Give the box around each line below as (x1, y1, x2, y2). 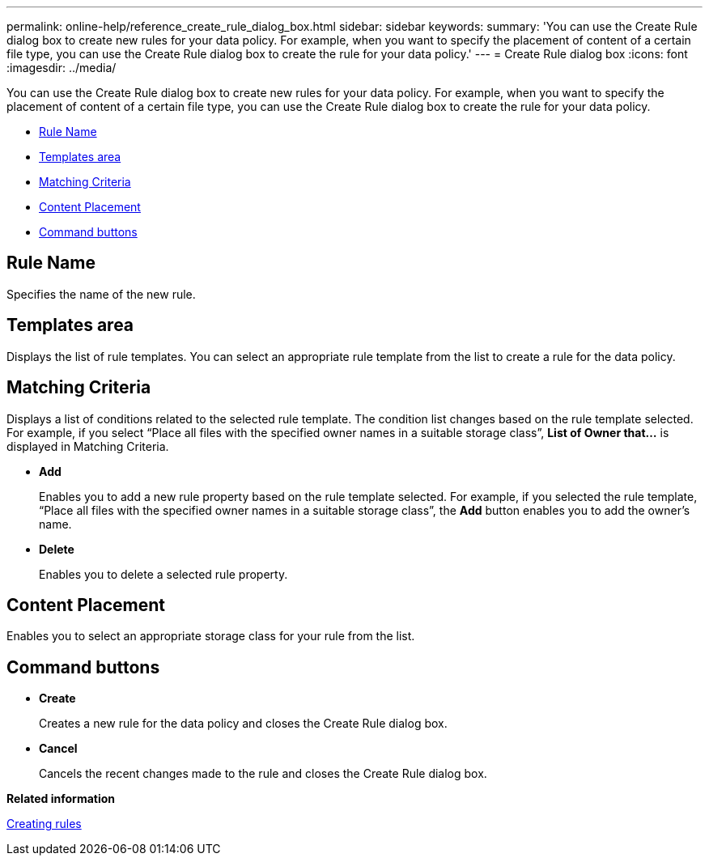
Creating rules (6, 817, 82, 831)
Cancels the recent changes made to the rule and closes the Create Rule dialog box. (39, 766, 487, 781)
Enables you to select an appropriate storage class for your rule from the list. (6, 629, 415, 643)
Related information (6, 792, 116, 806)
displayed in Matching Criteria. (6, 439, 169, 453)
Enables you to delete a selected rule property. (39, 567, 288, 581)
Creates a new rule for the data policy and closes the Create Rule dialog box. (39, 716, 448, 731)
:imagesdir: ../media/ (6, 61, 117, 74)
